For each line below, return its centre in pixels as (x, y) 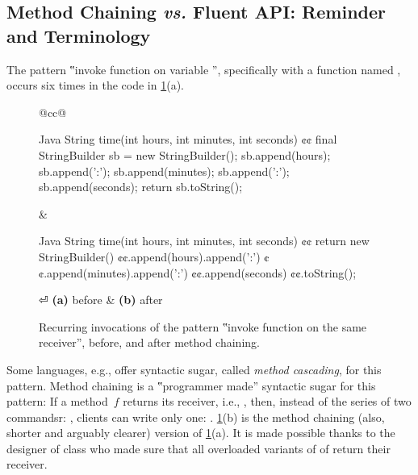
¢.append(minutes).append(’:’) (113, 272)
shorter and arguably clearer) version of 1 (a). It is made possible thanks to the (201, 433)
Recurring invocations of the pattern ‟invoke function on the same (203, 326)
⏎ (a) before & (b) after (101, 300)
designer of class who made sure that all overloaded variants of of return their (199, 448)
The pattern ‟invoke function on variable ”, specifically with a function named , (204, 69)
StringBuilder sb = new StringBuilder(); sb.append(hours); (185, 154)
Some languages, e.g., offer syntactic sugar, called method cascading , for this (194, 369)
